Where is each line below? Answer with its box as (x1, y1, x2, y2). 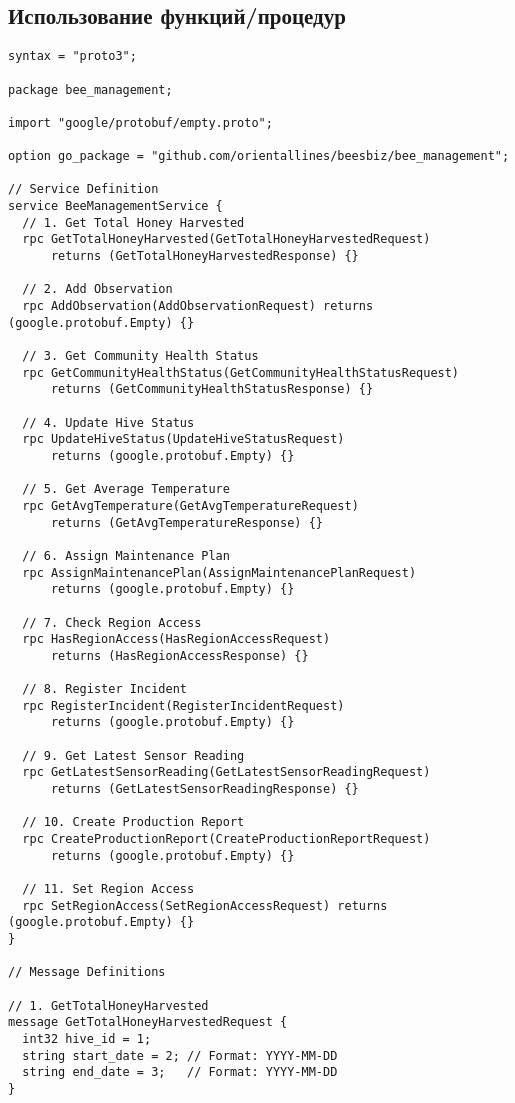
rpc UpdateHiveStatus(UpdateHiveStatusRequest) (22, 432, 345, 447)
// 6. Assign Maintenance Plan (22, 548, 230, 563)
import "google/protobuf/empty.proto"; (8, 115, 273, 130)
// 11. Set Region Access (22, 882, 195, 897)
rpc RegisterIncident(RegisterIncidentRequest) (22, 698, 345, 713)
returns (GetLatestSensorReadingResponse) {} (50, 782, 359, 797)
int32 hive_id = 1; (22, 1031, 152, 1046)
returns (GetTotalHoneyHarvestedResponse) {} (50, 249, 359, 264)
